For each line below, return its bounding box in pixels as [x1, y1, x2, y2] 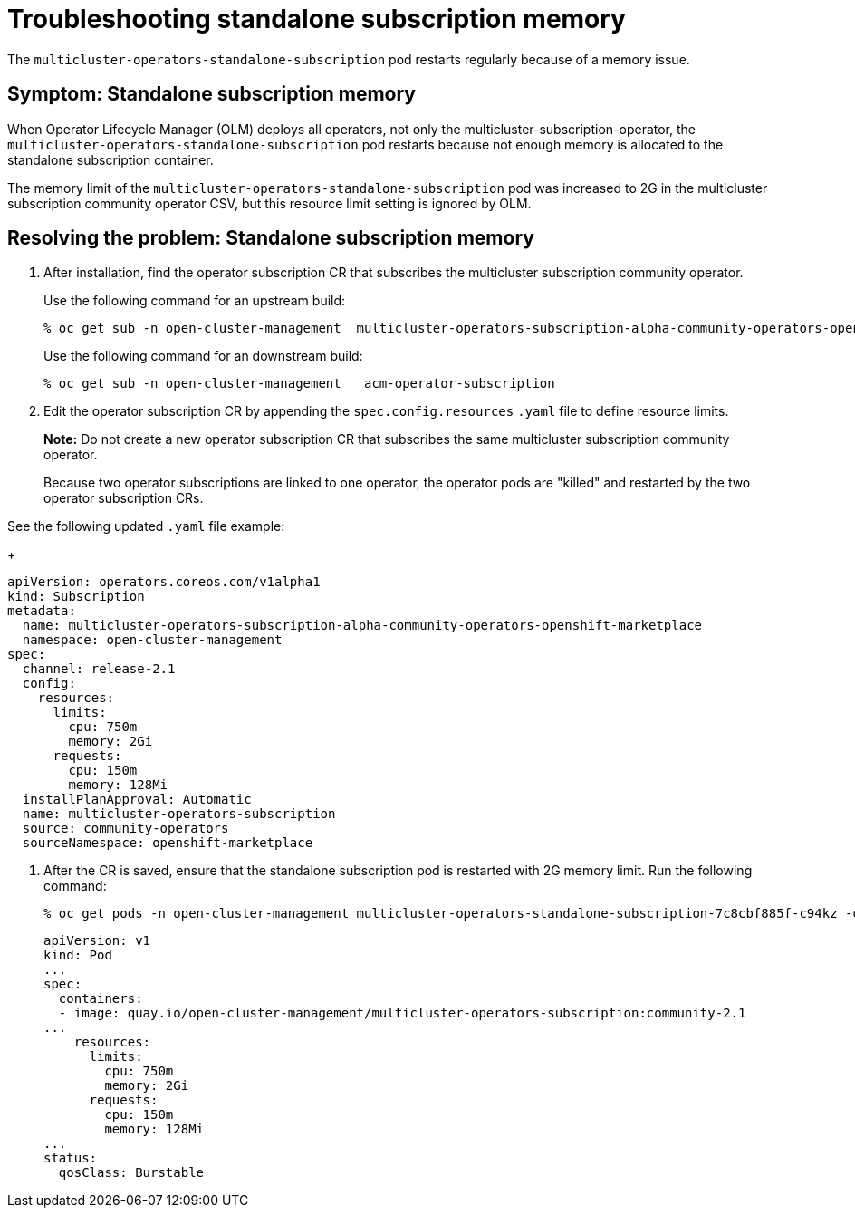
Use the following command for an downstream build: [43, 348, 363, 364]
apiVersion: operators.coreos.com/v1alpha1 [7, 574, 321, 590]
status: [43, 1151, 98, 1166]
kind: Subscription [7, 589, 145, 604]
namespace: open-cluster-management [22, 632, 283, 648]
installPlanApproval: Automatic [22, 792, 252, 807]
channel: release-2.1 [22, 661, 176, 677]
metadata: [7, 603, 76, 619]
